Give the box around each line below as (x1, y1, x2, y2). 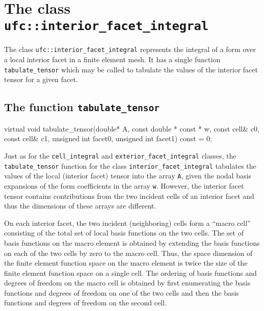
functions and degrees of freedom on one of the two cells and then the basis (4, 287, 239, 298)
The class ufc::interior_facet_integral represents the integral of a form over (4, 44, 256, 55)
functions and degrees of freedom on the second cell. (4, 297, 167, 308)
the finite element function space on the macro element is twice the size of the (4, 257, 248, 268)
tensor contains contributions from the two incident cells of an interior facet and (4, 190, 254, 201)
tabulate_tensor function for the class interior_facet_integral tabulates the (4, 160, 256, 171)
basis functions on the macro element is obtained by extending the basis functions (4, 237, 260, 248)
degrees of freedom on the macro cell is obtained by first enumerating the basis (4, 277, 251, 288)
